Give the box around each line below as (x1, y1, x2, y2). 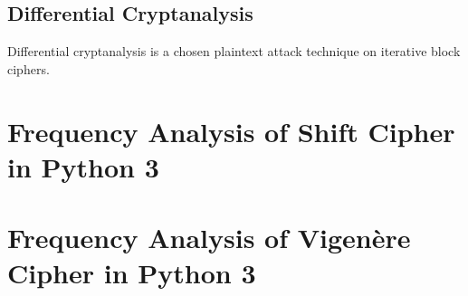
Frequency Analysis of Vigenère (7, 219, 411, 256)
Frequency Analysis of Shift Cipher (7, 112, 455, 149)
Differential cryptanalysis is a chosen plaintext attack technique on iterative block (7, 42, 461, 61)
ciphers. (7, 59, 50, 78)
